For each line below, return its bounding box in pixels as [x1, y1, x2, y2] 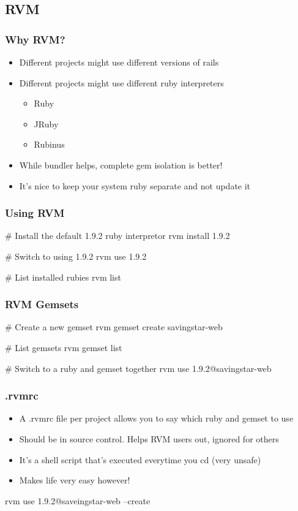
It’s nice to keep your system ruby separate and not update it [19, 179, 251, 192]
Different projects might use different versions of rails [19, 56, 219, 68]
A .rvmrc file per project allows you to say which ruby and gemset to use [19, 412, 294, 425]
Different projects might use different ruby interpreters [19, 76, 224, 89]
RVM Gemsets [5, 297, 79, 312]
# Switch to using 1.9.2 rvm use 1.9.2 [5, 249, 147, 262]
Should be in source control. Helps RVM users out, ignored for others [19, 432, 279, 445]
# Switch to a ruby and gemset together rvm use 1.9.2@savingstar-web [5, 361, 272, 374]
